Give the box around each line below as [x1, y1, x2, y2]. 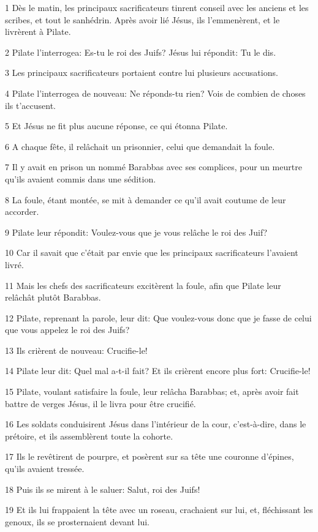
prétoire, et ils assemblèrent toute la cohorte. [5, 429, 173, 442]
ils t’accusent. [5, 99, 56, 111]
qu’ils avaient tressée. [5, 462, 85, 475]
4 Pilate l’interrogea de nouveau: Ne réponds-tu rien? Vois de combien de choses [5, 86, 306, 99]
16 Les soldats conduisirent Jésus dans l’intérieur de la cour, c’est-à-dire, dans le [5, 418, 306, 430]
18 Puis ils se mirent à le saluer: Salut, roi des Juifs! [5, 482, 200, 495]
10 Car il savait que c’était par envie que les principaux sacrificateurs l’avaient [5, 246, 298, 259]
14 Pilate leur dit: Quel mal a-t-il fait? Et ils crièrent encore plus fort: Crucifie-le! [5, 364, 311, 377]
